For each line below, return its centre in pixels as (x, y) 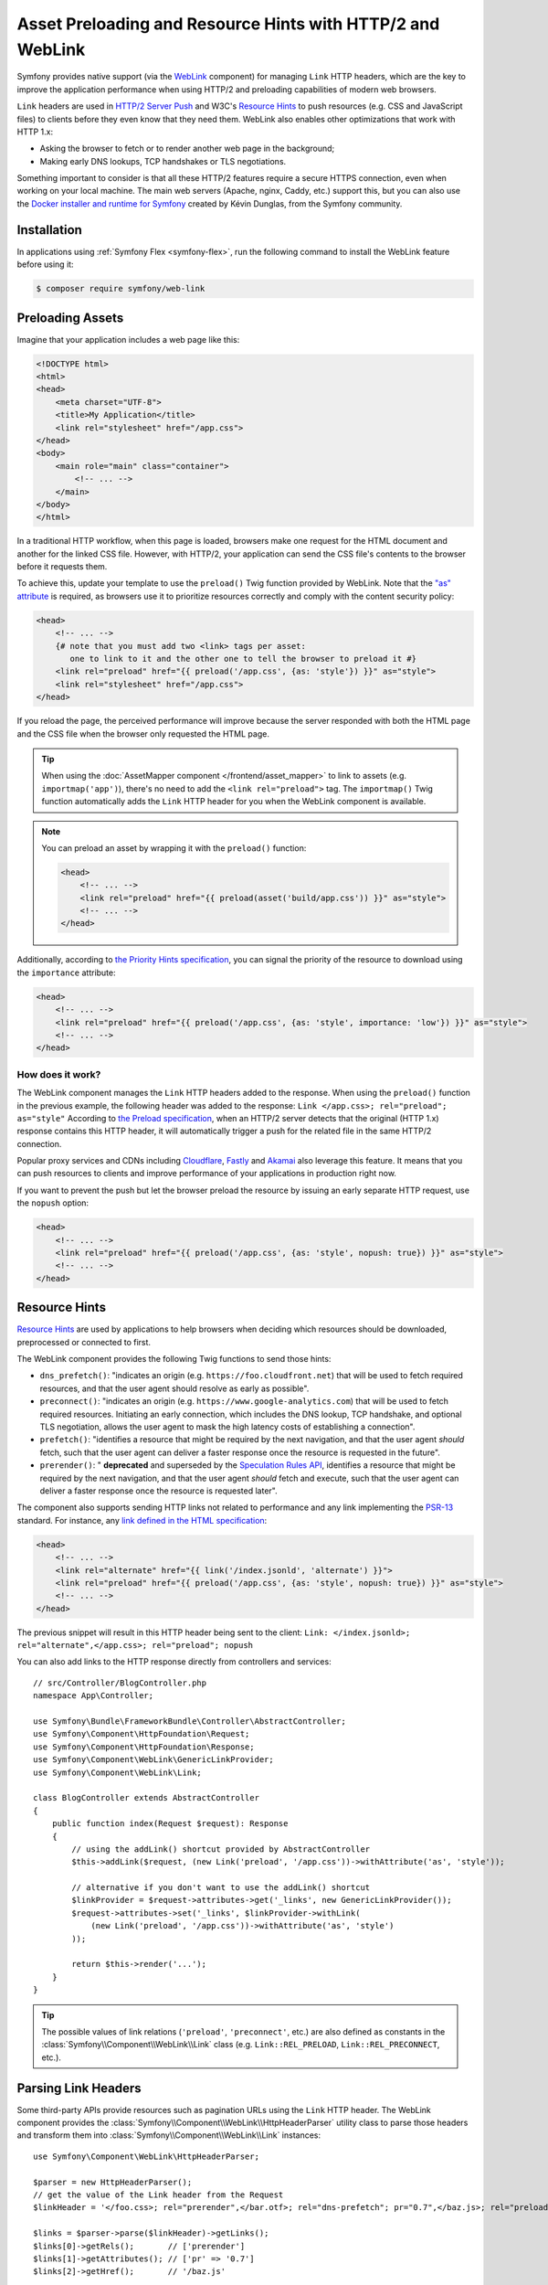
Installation (49, 230)
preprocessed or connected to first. (84, 1342)
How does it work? (59, 1074)
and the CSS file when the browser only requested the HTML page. (143, 733)
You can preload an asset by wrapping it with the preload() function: (174, 848)
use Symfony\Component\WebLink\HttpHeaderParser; (147, 2156)
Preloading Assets (70, 318)
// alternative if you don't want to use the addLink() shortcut (221, 1888)
